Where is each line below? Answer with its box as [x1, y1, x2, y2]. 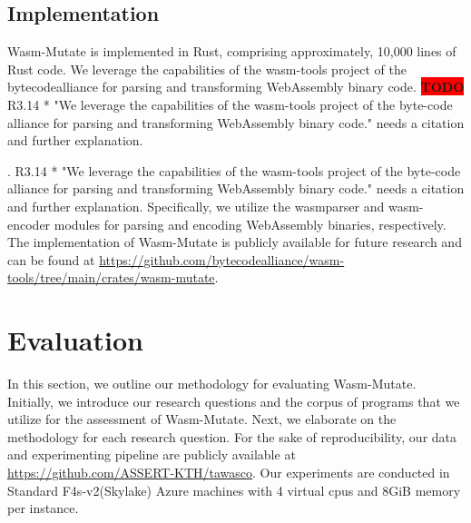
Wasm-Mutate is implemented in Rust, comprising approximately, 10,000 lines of [7, 42, 456, 61]
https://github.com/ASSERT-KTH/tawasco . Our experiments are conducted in [7, 463, 450, 482]
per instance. [7, 498, 79, 518]
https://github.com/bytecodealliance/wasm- [99, 250, 345, 269]
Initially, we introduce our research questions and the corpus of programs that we [7, 391, 460, 410]
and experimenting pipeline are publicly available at [7, 445, 296, 464]
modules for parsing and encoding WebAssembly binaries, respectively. [54, 214, 446, 233]
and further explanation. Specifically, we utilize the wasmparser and [7, 196, 385, 215]
